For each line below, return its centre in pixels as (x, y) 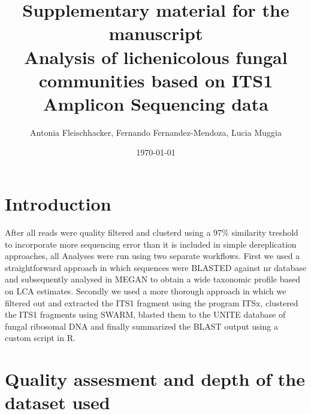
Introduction (58, 204)
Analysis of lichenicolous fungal (156, 57)
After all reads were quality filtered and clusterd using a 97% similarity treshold (152, 232)
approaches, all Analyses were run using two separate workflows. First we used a (153, 256)
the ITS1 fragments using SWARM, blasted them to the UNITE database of (145, 314)
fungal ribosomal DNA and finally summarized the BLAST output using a (141, 326)
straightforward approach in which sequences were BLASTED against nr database (156, 267)
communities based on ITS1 (156, 80)
